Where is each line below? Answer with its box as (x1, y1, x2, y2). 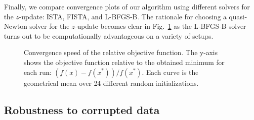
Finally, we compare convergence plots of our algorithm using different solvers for (4, 1, 250, 11)
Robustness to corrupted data (4, 102, 160, 117)
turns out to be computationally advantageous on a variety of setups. (4, 30, 213, 41)
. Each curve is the (142, 66, 199, 77)
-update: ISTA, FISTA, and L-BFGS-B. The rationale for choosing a (19, 11, 227, 21)
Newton (4, 21, 28, 31)
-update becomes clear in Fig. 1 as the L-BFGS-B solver (75, 21, 246, 31)
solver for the (29, 21, 70, 31)
